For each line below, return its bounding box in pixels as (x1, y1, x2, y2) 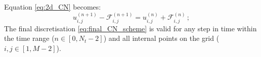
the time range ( (4, 33, 55, 43)
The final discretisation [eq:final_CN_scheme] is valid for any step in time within (4, 23, 257, 33)
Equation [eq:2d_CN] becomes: (4, 2, 101, 12)
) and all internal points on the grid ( (103, 33, 220, 43)
